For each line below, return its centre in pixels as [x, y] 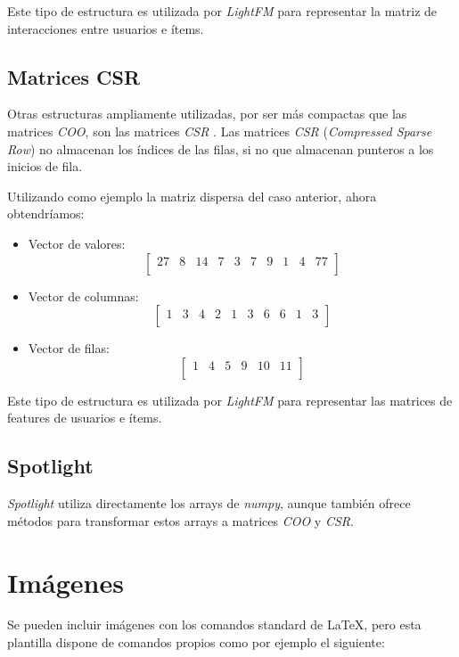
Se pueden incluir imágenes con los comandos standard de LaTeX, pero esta [214, 624]
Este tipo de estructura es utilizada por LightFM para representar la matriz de [222, 11]
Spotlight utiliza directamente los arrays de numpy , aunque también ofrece [209, 503]
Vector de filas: [69, 348]
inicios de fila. [45, 166]
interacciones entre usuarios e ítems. [106, 28]
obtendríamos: [46, 214]
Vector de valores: [77, 243]
